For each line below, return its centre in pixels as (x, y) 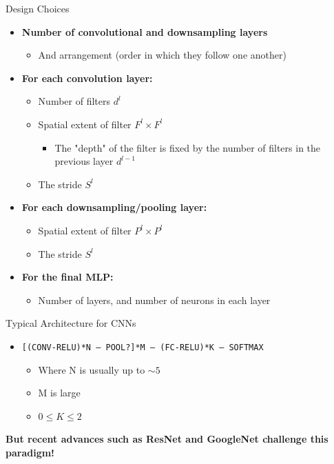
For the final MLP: (67, 277)
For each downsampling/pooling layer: (114, 207)
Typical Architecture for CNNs (71, 323)
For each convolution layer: (87, 78)
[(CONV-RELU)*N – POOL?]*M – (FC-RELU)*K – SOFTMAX (143, 347)
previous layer (84, 161)
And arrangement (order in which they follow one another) (162, 55)
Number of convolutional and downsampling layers (145, 31)
